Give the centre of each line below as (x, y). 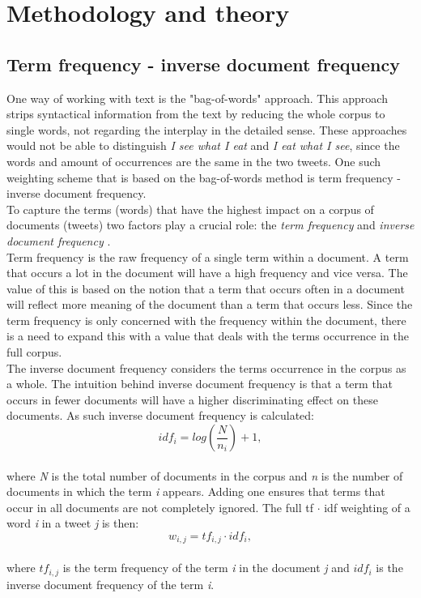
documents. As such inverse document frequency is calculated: (160, 415)
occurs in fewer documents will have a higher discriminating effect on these (192, 399)
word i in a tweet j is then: (73, 523)
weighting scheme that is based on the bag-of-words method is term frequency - (204, 177)
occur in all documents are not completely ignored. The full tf (160, 507)
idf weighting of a (367, 507)
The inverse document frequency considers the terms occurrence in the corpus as (206, 367)
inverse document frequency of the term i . (111, 584)
